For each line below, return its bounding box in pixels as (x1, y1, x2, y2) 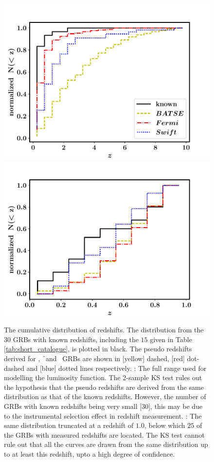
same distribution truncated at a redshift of (4, 420, 134, 430)
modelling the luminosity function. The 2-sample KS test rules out (4, 372, 202, 383)
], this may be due (148, 401, 203, 411)
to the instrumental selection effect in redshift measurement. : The (4, 410, 202, 421)
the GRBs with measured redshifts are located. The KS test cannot (4, 429, 205, 440)
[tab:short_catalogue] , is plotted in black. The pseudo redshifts (4, 344, 192, 354)
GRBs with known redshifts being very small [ (4, 401, 142, 411)
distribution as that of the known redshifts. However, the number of (4, 391, 206, 402)
